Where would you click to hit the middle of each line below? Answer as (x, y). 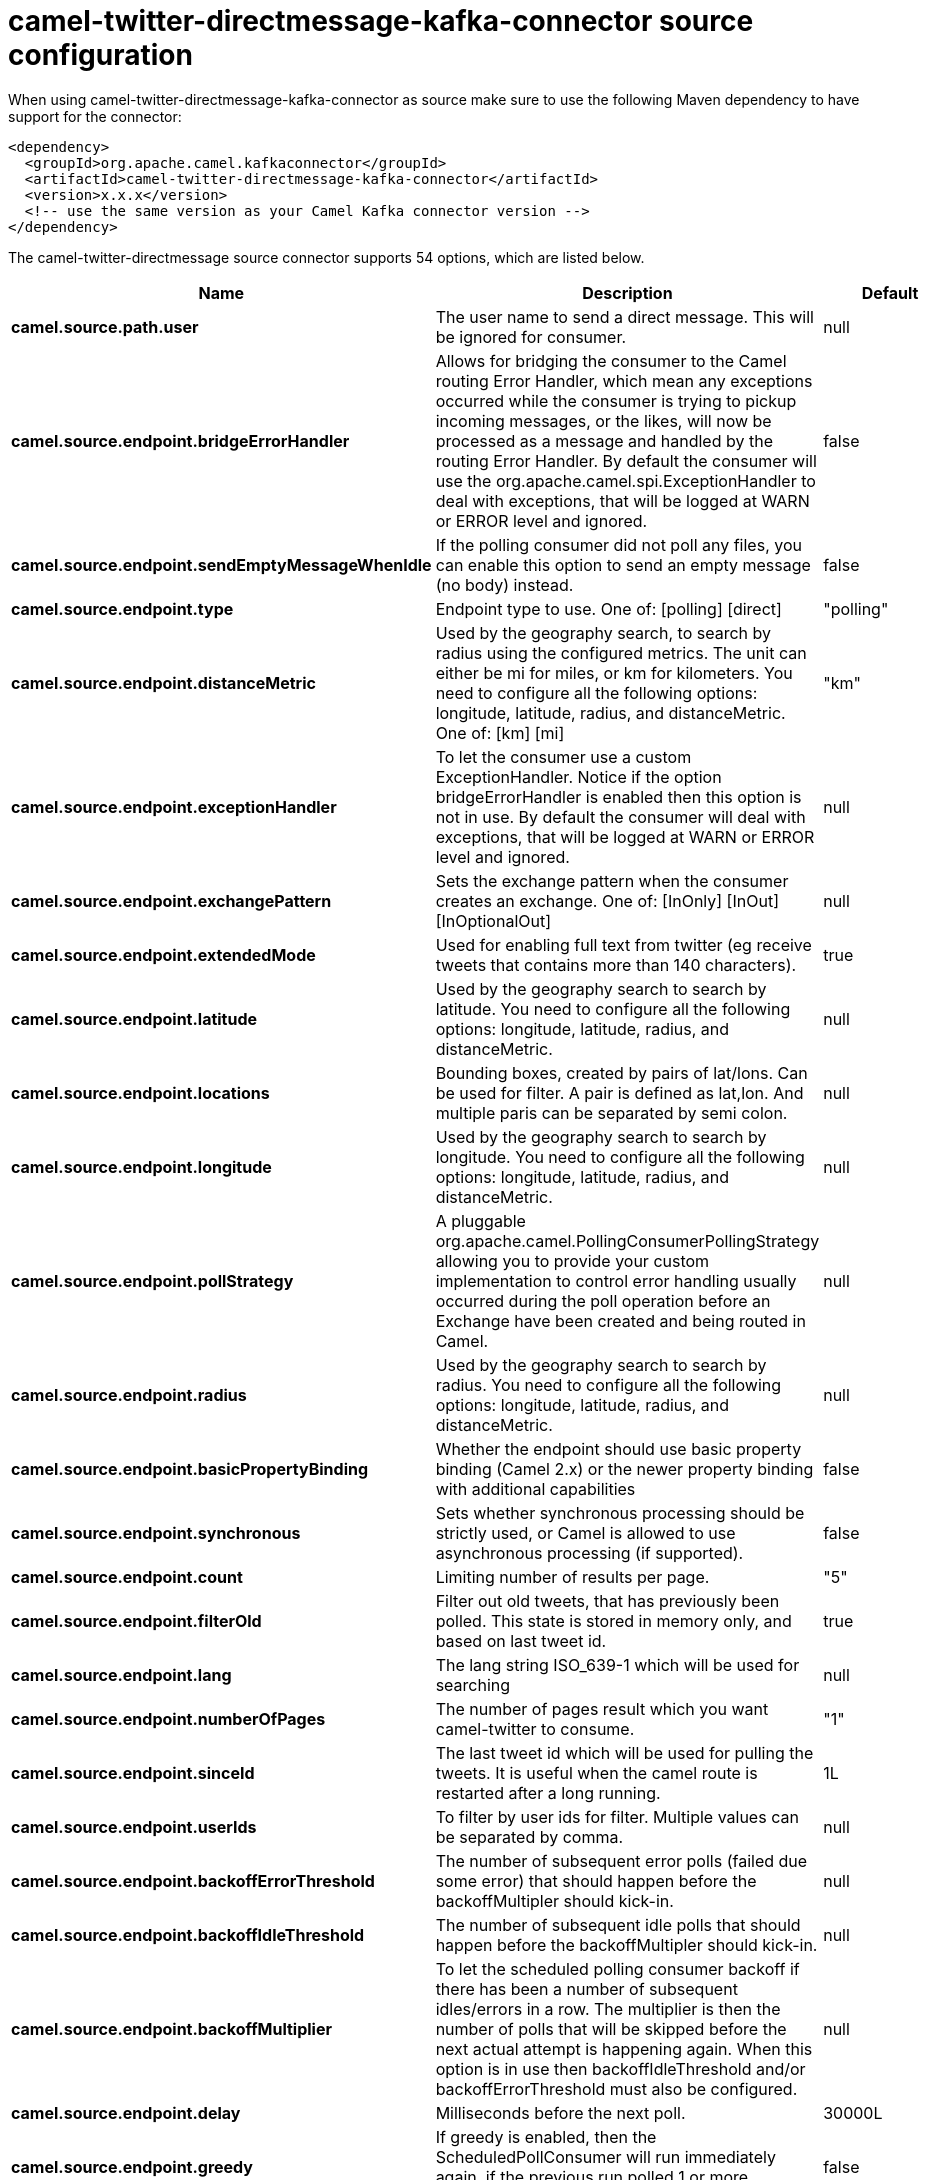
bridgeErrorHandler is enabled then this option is (618, 796)
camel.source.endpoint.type (122, 608)
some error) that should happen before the (596, 1880)
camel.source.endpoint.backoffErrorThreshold (193, 1880)
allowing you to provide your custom (572, 1260)
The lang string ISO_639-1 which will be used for (617, 1664)
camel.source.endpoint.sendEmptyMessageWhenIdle (221, 564)
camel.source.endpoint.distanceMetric (163, 682)
